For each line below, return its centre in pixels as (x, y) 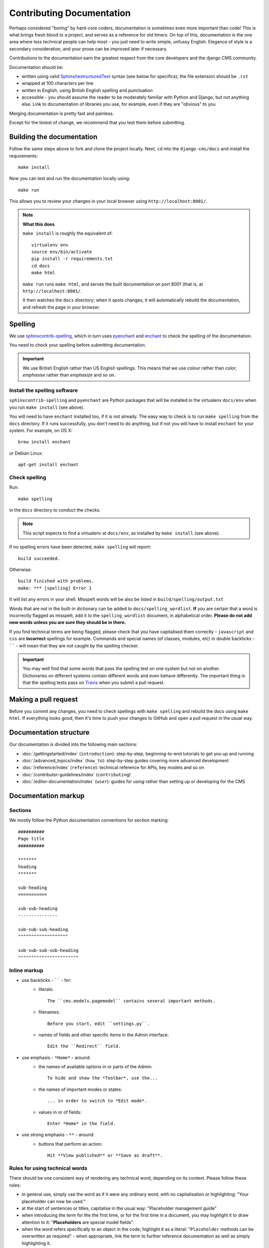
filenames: (49, 1012)
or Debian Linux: (26, 453)
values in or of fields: (60, 1112)
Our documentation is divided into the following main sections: (73, 744)
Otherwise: (20, 570)
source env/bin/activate (62, 252)
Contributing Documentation (70, 13)
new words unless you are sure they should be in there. (68, 623)
